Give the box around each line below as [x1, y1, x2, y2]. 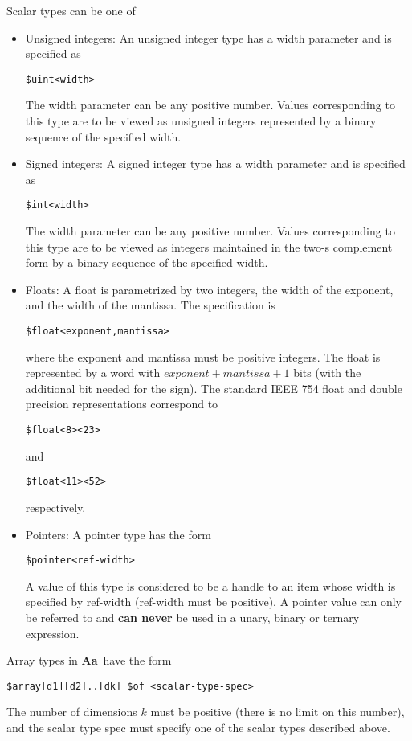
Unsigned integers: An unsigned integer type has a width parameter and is [25, 29, 392, 46]
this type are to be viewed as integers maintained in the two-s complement [25, 238, 393, 255]
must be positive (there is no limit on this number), [150, 703, 405, 720]
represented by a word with [25, 364, 161, 381]
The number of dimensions [6, 703, 137, 720]
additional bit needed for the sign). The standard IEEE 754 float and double [25, 379, 402, 396]
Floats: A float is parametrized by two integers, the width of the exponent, [25, 280, 394, 297]
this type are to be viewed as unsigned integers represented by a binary [25, 113, 377, 129]
